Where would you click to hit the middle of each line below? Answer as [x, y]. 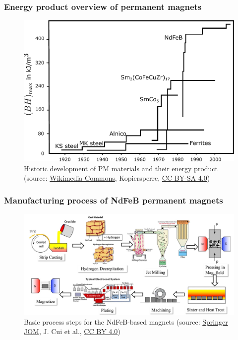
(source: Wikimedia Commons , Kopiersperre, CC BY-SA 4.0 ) [117, 178]
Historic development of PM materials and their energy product [121, 168]
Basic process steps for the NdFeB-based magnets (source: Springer [126, 321]
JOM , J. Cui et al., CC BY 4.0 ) [72, 331]
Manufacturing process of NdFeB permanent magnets [114, 200]
